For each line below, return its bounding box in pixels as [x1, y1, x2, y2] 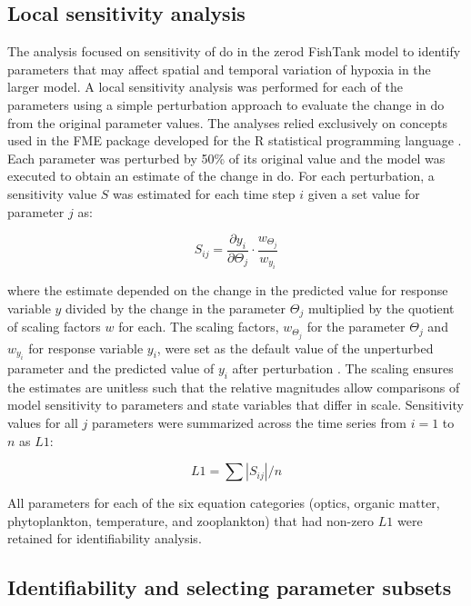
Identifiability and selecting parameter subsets [7, 573, 452, 601]
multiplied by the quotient [307, 298, 455, 317]
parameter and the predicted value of [7, 358, 215, 377]
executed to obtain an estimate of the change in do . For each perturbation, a [7, 166, 435, 185]
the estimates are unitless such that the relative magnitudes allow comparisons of [7, 377, 460, 396]
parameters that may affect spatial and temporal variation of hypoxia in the [7, 59, 431, 78]
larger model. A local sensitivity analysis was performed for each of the [7, 77, 403, 96]
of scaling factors [7, 317, 101, 336]
